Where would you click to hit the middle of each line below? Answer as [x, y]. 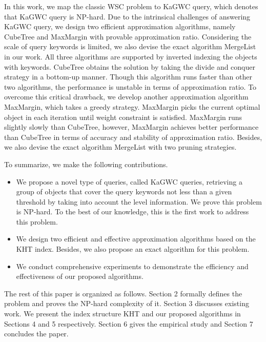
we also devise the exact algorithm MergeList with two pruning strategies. [120, 147]
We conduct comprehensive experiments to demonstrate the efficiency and [132, 266]
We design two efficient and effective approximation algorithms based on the [136, 239]
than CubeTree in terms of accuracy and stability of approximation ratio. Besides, [133, 137]
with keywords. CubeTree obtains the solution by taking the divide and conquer [130, 66]
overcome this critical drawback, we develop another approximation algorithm [126, 97]
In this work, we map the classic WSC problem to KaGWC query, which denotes [131, 6]
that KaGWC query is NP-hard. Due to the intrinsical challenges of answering [127, 16]
